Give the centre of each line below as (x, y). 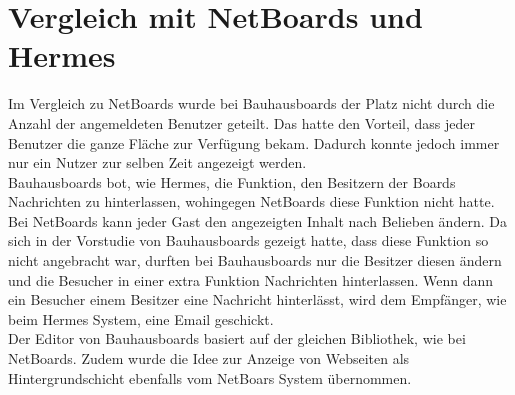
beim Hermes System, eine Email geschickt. (141, 318)
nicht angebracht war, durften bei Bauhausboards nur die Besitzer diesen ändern (255, 260)
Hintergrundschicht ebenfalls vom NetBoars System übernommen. (210, 377)
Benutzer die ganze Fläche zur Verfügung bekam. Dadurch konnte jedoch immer (254, 142)
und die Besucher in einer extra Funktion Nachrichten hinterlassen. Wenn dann (251, 279)
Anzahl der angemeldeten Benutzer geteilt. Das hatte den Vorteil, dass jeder (242, 122)
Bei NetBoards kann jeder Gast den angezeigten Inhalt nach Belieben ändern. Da (257, 220)
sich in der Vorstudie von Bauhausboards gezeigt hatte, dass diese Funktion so (248, 240)
